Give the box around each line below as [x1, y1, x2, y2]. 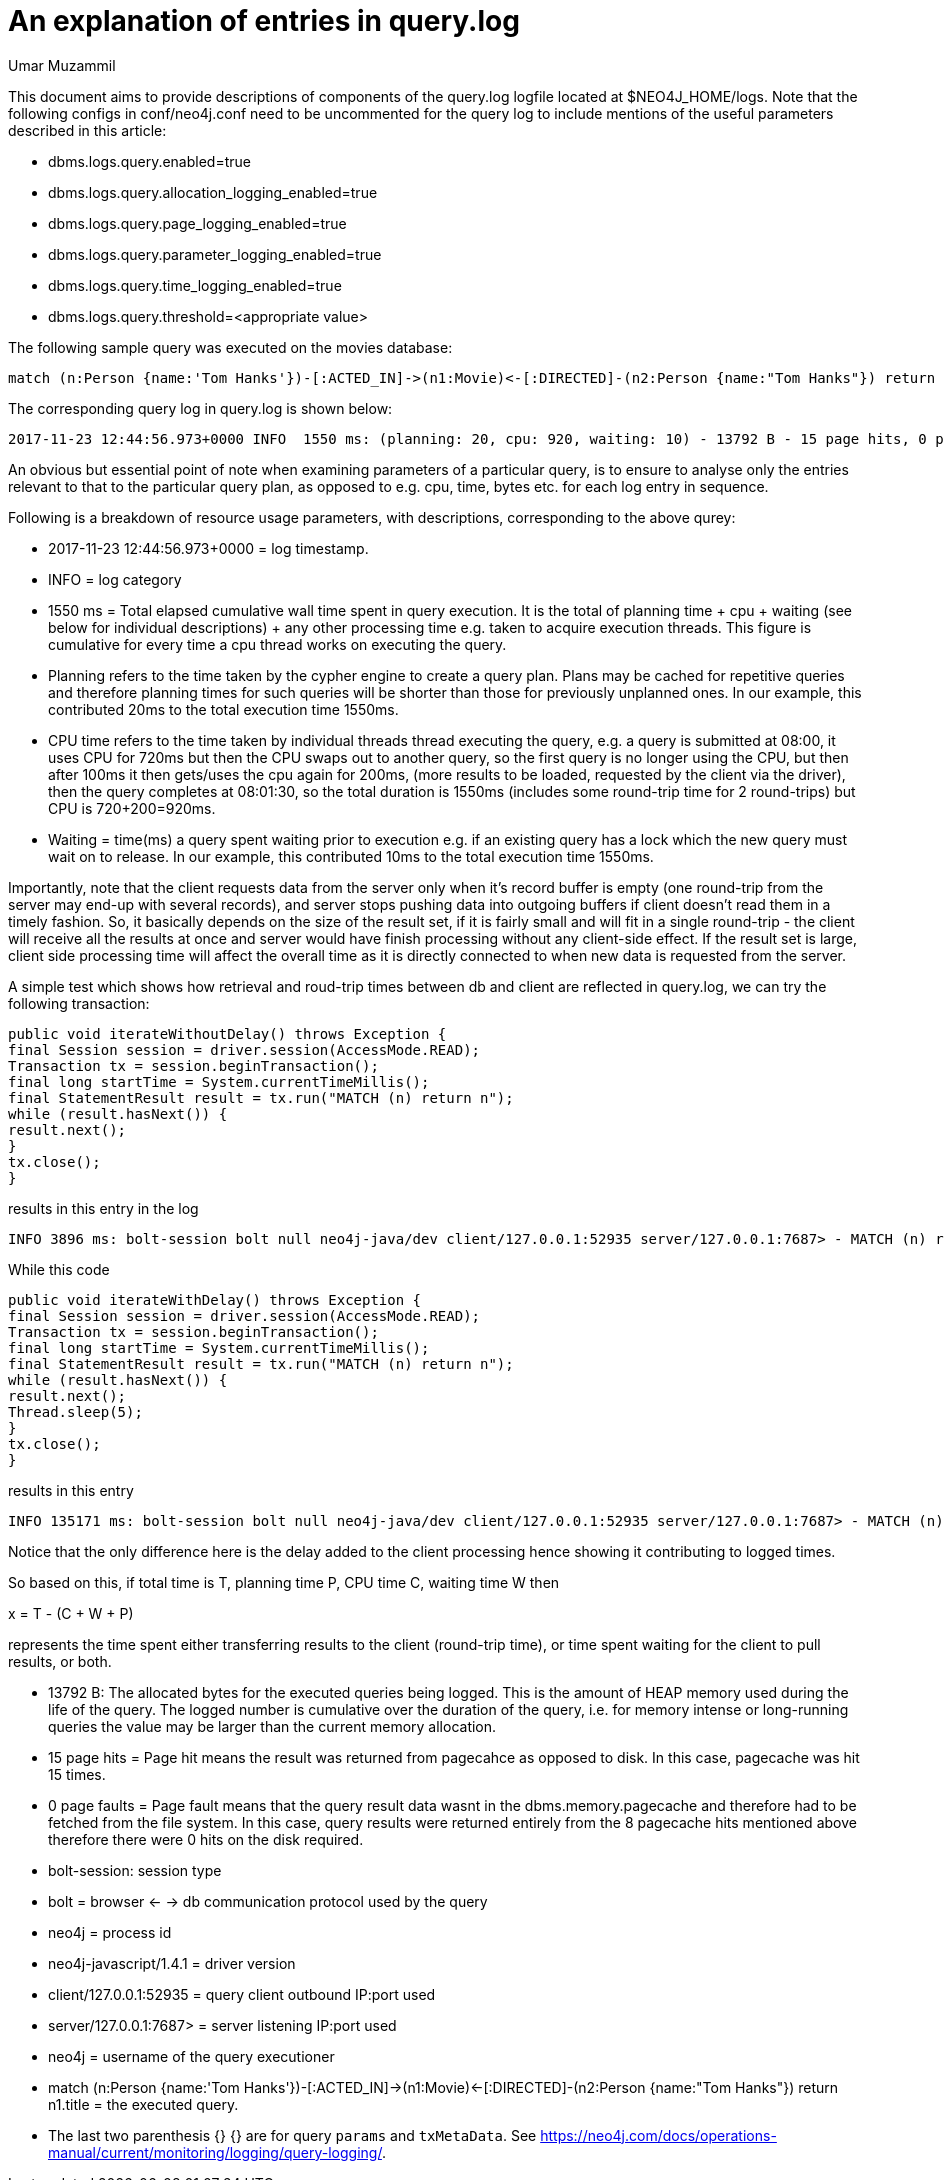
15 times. [48, 1765, 106, 1783]
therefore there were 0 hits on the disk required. [48, 1830, 364, 1848]
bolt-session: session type [48, 1861, 222, 1879]
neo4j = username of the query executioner [48, 2047, 335, 2065]
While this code [8, 1260, 110, 1278]
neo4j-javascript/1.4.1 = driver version [48, 1954, 296, 1972]
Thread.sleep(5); [8, 1403, 143, 1420]
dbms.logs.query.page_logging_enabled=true [48, 214, 347, 232]
